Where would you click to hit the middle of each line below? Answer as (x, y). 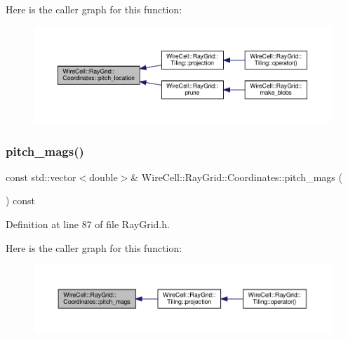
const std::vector (41, 177)
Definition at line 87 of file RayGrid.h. (88, 224)
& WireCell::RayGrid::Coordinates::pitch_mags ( (236, 177)
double (103, 177)
